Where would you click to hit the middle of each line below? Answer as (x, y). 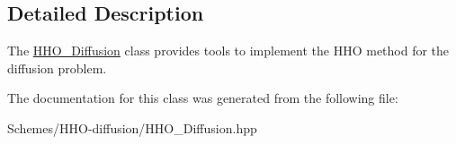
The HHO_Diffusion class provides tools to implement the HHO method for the (228, 51)
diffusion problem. (57, 68)
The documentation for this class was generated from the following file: (203, 98)
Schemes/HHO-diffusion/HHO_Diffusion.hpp (132, 127)
